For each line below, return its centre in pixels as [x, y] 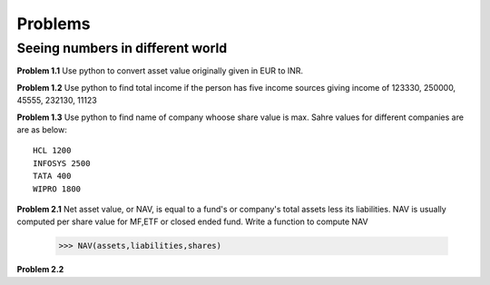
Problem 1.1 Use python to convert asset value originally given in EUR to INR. [160, 71]
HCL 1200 [52, 151]
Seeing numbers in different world [122, 48]
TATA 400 [52, 176]
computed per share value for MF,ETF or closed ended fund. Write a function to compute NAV [192, 221]
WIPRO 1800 [57, 189]
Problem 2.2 [40, 270]
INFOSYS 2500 [62, 163]
